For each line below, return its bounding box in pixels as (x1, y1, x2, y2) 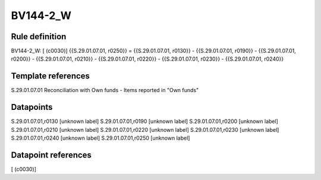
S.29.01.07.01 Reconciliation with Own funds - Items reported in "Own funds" (11, 87, 199, 94)
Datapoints (11, 102, 53, 112)
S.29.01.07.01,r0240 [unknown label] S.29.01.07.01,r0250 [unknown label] (11, 134, 190, 142)
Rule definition (11, 31, 67, 42)
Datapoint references (11, 150, 92, 160)
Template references (11, 71, 90, 81)
